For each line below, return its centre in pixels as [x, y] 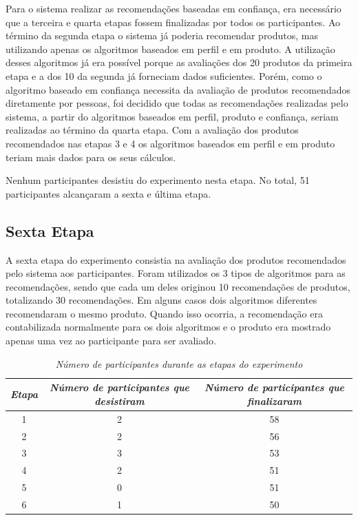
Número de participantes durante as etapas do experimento [179, 363]
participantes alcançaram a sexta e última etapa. [108, 193]
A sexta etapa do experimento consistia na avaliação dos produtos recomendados [176, 259]
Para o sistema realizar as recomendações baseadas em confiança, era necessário [173, 8]
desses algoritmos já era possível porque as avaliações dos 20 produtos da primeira [179, 62]
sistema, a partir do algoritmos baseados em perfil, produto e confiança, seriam [172, 116]
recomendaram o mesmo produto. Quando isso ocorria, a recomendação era [164, 313]
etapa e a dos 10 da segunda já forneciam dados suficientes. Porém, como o [164, 75]
